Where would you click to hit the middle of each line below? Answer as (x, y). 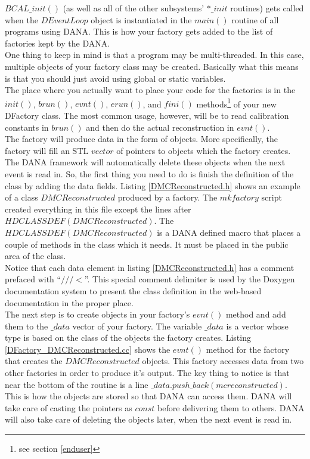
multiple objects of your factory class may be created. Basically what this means (152, 66)
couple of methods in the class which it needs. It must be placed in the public (147, 244)
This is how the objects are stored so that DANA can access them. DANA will (148, 396)
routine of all (255, 19)
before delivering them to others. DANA (231, 407)
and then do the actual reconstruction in (160, 127)
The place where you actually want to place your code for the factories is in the (150, 90)
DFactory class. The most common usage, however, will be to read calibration (147, 115)
